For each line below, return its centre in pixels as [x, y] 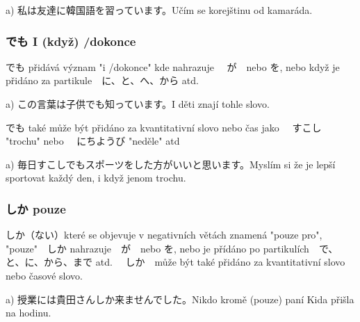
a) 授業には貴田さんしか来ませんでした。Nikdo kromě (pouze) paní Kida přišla [180, 299]
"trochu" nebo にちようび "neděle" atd [93, 141]
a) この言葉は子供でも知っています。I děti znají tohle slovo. [138, 104]
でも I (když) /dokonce [71, 41]
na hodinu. [28, 313]
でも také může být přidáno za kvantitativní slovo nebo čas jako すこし [164, 127]
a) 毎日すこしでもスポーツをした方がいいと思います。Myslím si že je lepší [171, 164]
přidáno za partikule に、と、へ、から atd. [102, 80]
